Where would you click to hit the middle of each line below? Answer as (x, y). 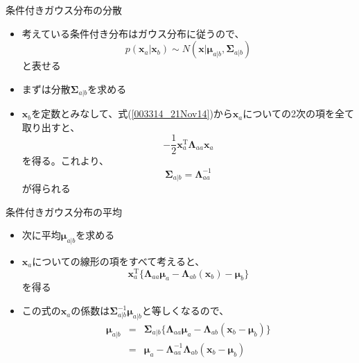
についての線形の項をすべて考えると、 (119, 261)
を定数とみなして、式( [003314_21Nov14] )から (132, 113)
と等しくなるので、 (185, 311)
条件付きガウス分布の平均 (64, 211)
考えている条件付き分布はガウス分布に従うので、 (133, 33)
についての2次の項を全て (298, 113)
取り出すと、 (51, 127)
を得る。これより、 (65, 161)
